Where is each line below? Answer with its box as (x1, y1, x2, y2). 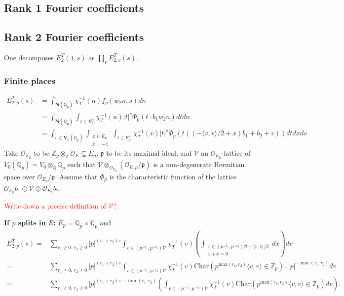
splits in (18, 217, 46, 227)
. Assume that (55, 171, 98, 181)
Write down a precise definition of (4, 201, 107, 211)
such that (67, 159, 96, 169)
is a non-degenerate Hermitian (153, 159, 245, 169)
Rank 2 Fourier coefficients (4, 29, 144, 44)
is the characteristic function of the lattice (109, 171, 237, 181)
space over (4, 171, 35, 181)
